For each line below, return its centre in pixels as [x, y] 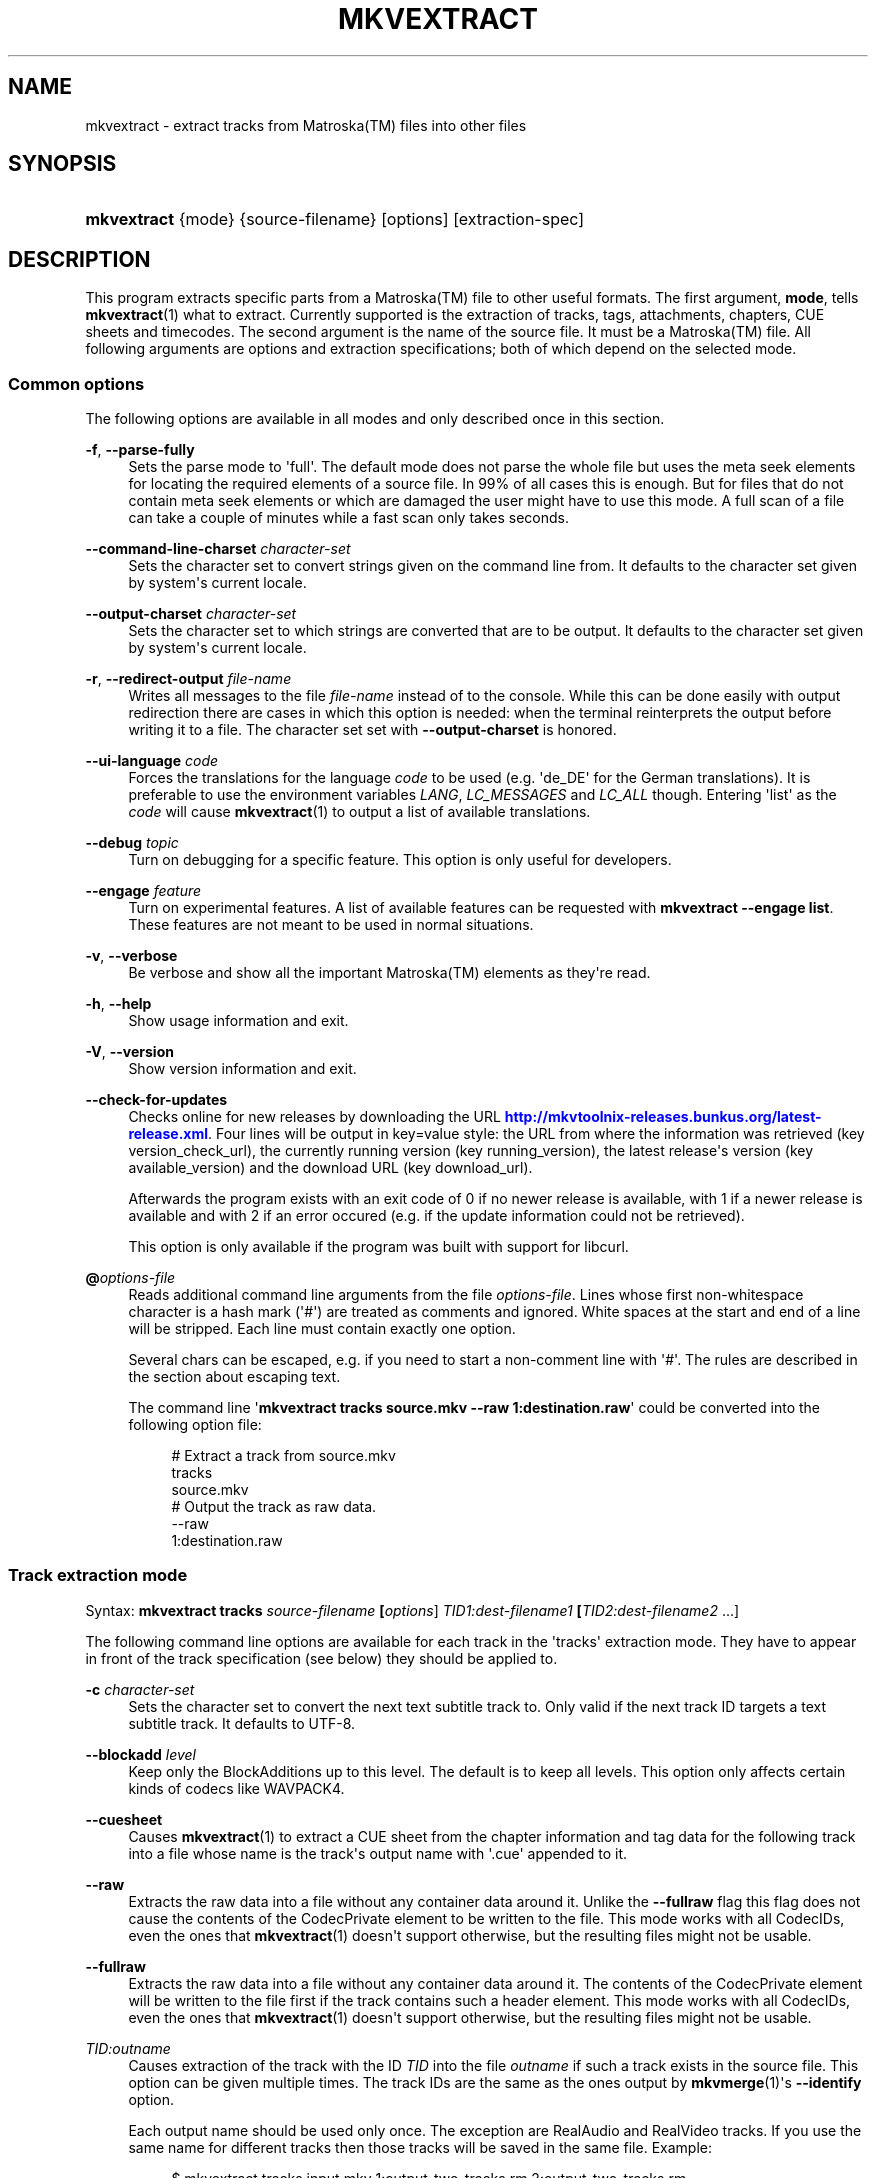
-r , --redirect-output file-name [188, 679]
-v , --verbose [131, 956]
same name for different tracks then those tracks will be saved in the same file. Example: [420, 2147]
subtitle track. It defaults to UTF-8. [242, 1723]
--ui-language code [152, 761]
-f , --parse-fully [140, 450]
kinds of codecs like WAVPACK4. [236, 1788]
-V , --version [129, 1052]
